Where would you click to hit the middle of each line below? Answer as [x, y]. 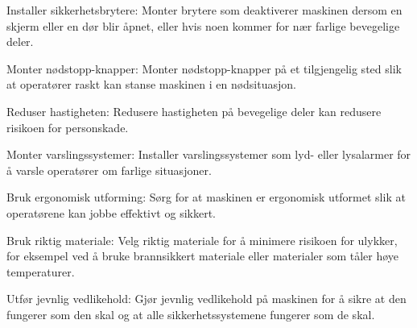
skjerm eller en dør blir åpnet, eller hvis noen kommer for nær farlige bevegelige [203, 25]
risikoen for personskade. [68, 127]
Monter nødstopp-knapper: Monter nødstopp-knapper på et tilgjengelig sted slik [204, 68]
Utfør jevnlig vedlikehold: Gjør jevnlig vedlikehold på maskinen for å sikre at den [206, 299]
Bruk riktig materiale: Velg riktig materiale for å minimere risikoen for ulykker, [202, 240]
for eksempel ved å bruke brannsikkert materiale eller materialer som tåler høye [203, 256]
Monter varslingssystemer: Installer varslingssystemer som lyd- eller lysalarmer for [209, 154]
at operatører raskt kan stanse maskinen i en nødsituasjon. [151, 84]
